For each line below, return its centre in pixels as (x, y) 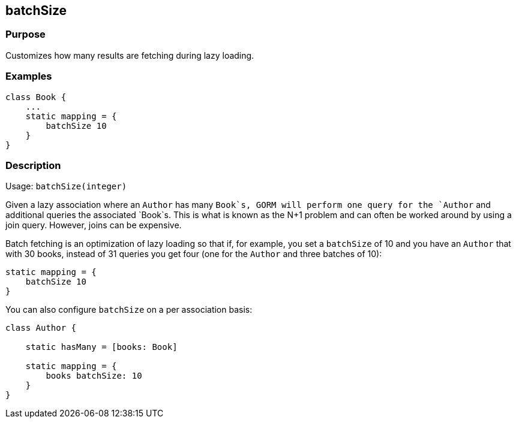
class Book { (36, 97)
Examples (29, 76)
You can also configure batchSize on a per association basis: (129, 310)
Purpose (25, 34)
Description (33, 165)
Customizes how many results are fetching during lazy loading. (130, 55)
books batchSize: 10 (94, 376)
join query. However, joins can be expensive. (94, 225)
